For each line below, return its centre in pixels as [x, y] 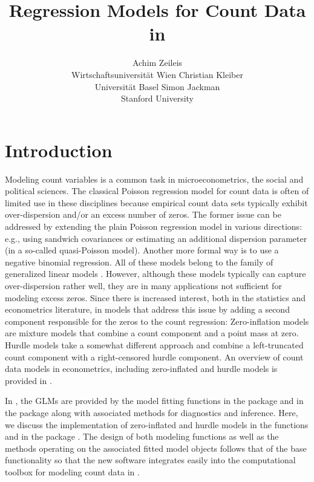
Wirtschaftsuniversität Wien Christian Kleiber [157, 74]
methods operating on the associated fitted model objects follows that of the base [156, 448]
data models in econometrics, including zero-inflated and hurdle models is [141, 369]
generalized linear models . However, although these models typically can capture [155, 274]
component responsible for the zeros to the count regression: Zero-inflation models [157, 321]
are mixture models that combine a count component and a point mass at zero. [152, 333]
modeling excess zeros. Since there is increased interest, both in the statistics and [155, 297]
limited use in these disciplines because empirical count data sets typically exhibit [156, 202]
